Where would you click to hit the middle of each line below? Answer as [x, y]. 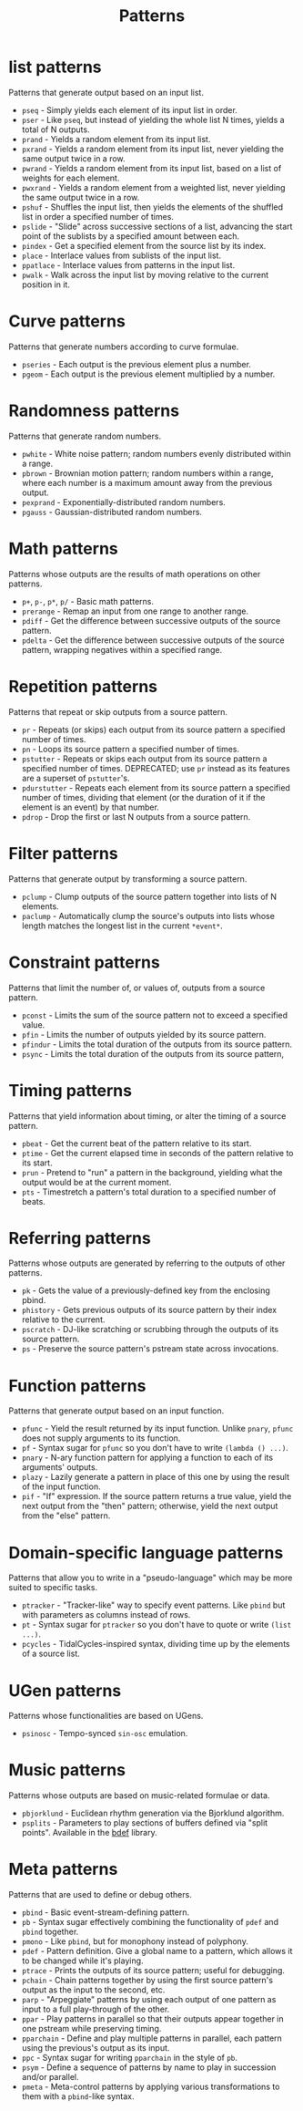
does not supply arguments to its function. [101, 1438]
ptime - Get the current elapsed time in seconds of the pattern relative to [157, 1153]
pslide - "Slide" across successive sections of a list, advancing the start [157, 226]
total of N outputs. [56, 129]
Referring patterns [80, 1238]
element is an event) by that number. [91, 807]
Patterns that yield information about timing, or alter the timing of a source [147, 1116]
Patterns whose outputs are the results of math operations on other [135, 574]
